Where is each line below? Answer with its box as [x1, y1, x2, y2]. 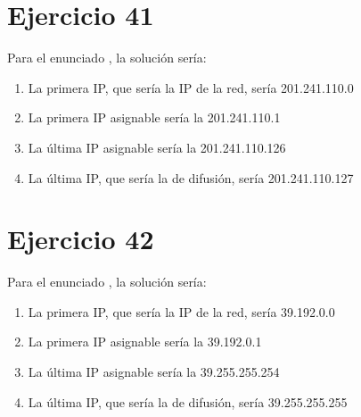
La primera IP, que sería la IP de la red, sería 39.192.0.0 [28, 302, 335, 321]
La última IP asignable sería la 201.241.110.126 [28, 138, 286, 156]
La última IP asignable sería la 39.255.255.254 [28, 363, 280, 380]
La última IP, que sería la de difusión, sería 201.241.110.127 [28, 168, 354, 187]
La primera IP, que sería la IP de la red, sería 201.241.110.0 [28, 78, 354, 96]
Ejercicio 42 [7, 221, 154, 257]
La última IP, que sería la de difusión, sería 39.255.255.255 [28, 392, 348, 411]
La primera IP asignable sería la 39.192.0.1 [28, 332, 262, 351]
